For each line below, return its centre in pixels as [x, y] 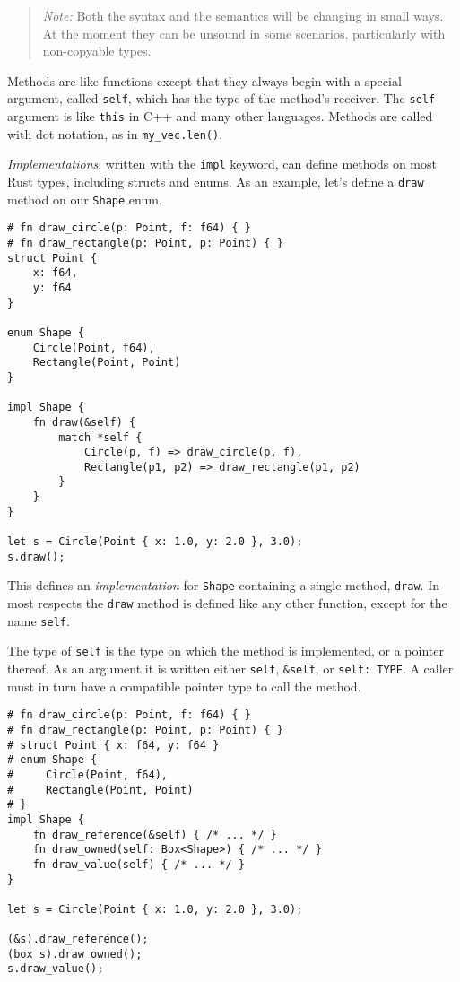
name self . [39, 620]
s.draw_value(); [56, 969]
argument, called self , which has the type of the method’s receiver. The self [221, 98]
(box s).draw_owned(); [75, 954]
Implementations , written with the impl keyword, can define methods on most [222, 164]
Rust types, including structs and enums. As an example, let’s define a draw [216, 181]
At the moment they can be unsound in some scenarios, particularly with [244, 33]
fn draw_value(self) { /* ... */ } [139, 864]
